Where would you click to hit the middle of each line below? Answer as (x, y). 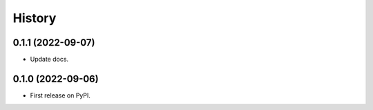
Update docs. (49, 59)
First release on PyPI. (60, 95)
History (35, 18)
